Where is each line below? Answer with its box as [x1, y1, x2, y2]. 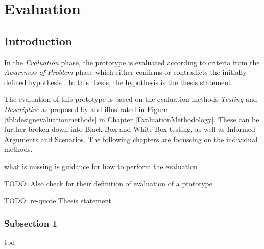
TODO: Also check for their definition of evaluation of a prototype [4, 178, 212, 188]
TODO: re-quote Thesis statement [4, 195, 112, 206]
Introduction [4, 33, 73, 48]
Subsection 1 [4, 216, 57, 229]
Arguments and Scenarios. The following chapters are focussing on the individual [4, 133, 258, 144]
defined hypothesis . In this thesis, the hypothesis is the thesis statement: [4, 76, 233, 87]
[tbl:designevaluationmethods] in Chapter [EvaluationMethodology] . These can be [4, 114, 259, 124]
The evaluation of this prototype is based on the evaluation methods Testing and [4, 94, 257, 104]
